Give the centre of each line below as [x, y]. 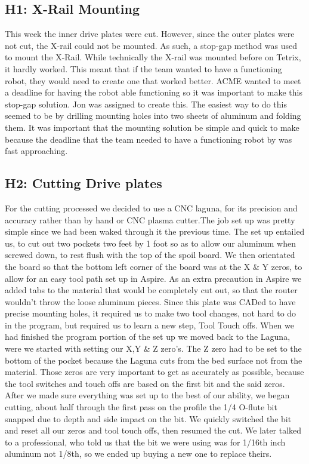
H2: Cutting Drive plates [84, 183]
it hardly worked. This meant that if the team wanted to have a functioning [143, 68]
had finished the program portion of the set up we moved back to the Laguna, [148, 337]
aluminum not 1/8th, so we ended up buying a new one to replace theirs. [138, 454]
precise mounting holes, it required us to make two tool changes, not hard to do [151, 313]
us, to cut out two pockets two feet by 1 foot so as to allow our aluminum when [150, 243]
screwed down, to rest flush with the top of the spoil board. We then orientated [150, 255]
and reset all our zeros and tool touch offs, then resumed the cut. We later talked [153, 430]
